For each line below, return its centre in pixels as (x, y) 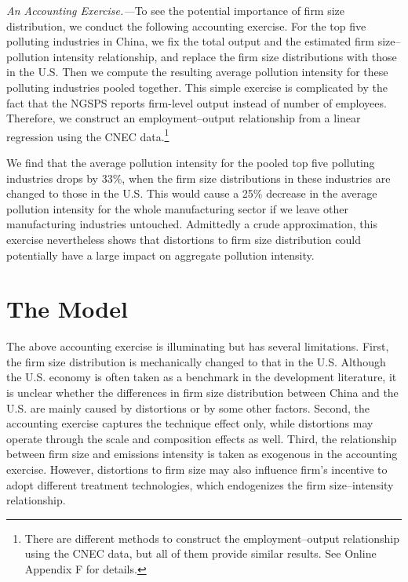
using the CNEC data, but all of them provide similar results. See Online (200, 553)
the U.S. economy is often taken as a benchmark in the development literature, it (202, 377)
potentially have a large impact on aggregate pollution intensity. (160, 255)
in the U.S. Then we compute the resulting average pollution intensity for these (197, 72)
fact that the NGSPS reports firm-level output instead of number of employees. (197, 102)
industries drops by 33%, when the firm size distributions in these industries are (199, 178)
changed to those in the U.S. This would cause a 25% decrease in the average (192, 193)
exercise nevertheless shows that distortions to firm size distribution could (184, 239)
